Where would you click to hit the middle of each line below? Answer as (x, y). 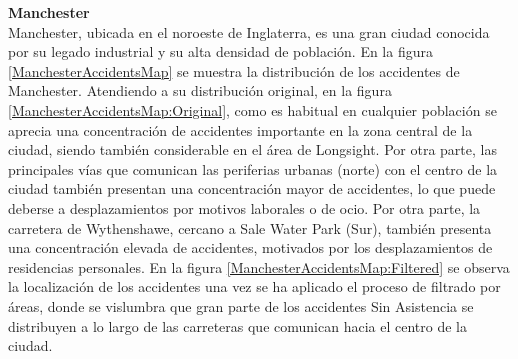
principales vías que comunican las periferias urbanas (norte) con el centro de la (253, 168)
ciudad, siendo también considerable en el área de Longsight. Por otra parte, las (252, 149)
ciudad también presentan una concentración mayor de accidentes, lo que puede (252, 188)
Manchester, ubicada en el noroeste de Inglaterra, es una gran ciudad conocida (249, 31)
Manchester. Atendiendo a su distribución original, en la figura (200, 90)
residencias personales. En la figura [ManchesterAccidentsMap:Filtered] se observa (259, 266)
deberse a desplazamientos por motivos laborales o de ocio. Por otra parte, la (244, 207)
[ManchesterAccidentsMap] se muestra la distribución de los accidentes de (234, 70)
